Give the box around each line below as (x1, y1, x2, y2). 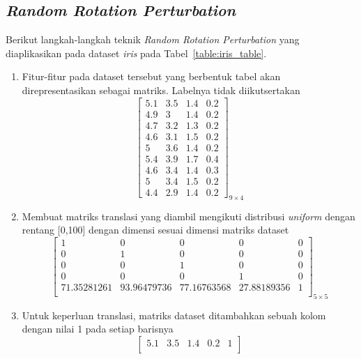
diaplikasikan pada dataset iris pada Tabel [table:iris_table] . (6, 45, 267, 60)
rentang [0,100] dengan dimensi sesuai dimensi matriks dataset (22, 222, 289, 237)
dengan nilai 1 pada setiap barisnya (22, 321, 174, 336)
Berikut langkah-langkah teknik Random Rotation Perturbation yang (6, 32, 300, 47)
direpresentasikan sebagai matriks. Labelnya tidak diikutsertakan (22, 82, 300, 97)
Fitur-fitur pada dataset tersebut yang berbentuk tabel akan (22, 69, 281, 84)
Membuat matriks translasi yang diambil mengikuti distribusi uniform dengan (22, 208, 355, 223)
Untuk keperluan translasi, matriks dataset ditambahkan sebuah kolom (22, 307, 326, 322)
